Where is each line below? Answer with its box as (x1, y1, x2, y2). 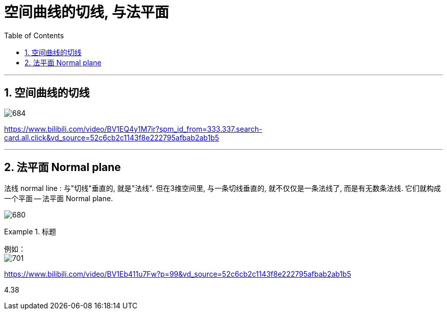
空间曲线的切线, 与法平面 (4, 4, 169, 21)
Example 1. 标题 (4, 227, 56, 236)
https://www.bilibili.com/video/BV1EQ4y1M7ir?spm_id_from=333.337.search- (4, 124, 262, 133)
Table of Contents (4, 31, 64, 40)
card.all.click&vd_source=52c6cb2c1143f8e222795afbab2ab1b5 (4, 133, 219, 142)
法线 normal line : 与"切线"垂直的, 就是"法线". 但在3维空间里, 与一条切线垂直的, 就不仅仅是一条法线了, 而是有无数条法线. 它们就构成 (4, 184, 441, 193)
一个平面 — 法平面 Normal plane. (4, 194, 113, 203)
